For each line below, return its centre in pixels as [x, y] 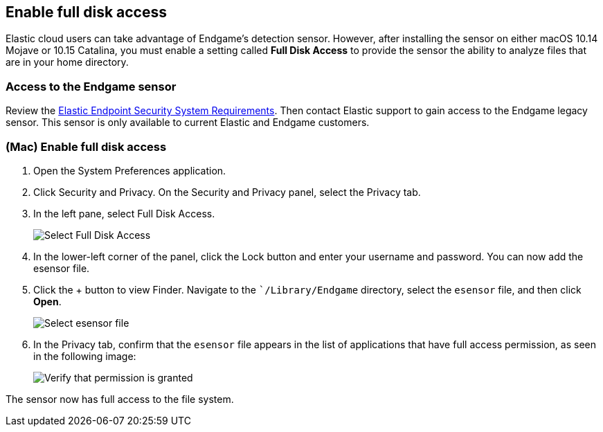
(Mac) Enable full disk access [86, 146]
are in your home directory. [67, 62]
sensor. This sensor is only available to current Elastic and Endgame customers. [188, 123]
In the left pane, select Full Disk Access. [124, 213]
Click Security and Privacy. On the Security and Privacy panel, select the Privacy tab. [227, 192]
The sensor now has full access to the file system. [120, 399]
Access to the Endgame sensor [91, 86]
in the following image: [85, 356]
